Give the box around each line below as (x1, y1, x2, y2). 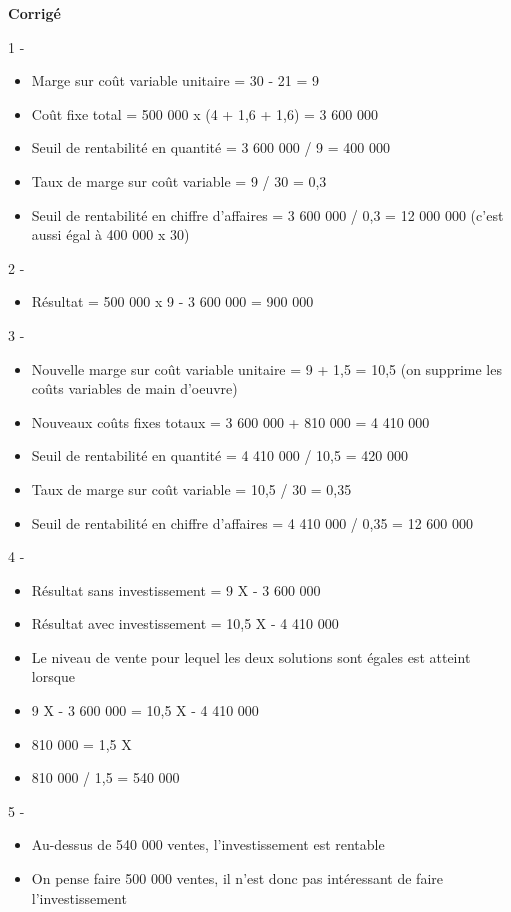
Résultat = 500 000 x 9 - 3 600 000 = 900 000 (31, 291, 314, 312)
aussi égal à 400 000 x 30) (31, 224, 190, 245)
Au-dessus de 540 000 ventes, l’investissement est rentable (31, 834, 385, 855)
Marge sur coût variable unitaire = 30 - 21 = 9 (31, 70, 320, 91)
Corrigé (8, 3, 61, 23)
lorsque (31, 666, 76, 687)
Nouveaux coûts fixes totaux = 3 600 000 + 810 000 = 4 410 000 (31, 411, 430, 432)
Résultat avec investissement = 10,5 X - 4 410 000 (31, 613, 339, 634)
